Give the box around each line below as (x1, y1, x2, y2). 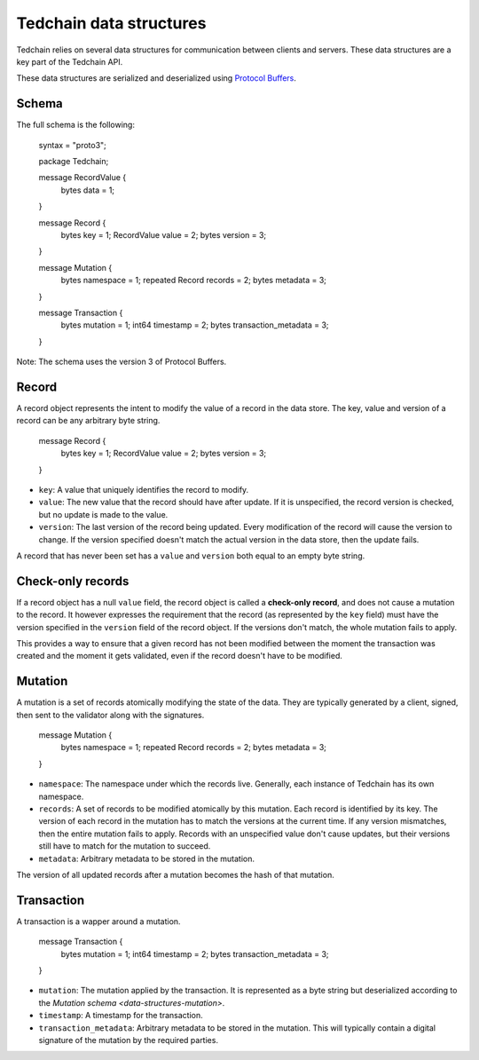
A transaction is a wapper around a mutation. (16, 915, 181, 927)
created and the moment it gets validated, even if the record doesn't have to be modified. (16, 651, 343, 661)
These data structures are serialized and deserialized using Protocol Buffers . (16, 73, 297, 83)
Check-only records (16, 574, 130, 589)
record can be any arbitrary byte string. (16, 415, 161, 426)
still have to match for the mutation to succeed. (38, 841, 211, 851)
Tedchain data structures (16, 13, 207, 33)
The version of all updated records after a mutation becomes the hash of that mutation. (16, 869, 334, 880)
